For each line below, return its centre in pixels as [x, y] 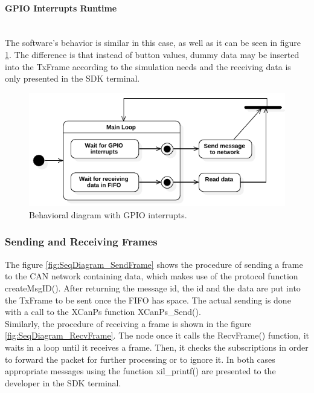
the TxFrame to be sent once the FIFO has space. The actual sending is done [148, 300]
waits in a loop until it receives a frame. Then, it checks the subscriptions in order [157, 347]
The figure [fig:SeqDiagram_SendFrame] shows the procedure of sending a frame [154, 264]
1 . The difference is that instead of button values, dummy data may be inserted [152, 54]
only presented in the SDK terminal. [72, 78]
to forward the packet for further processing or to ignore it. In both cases [140, 359]
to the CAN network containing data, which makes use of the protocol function [152, 276]
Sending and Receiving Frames [81, 242]
